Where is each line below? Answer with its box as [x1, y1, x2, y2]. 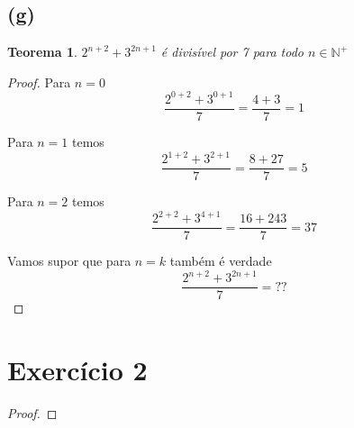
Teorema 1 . [7, 42, 77, 61]
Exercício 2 [7, 351, 148, 388]
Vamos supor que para [7, 251, 132, 270]
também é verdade [169, 251, 272, 270]
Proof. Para [7, 72, 71, 91]
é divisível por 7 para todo [160, 42, 304, 61]
